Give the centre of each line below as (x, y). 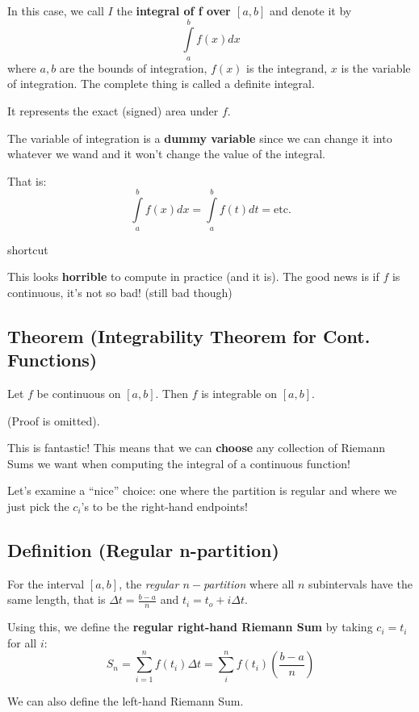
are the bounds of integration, (133, 67)
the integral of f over (174, 10)
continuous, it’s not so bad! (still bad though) (120, 292)
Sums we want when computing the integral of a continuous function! (179, 463)
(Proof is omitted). (54, 420)
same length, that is (57, 599)
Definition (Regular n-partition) (143, 549)
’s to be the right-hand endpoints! (164, 506)
